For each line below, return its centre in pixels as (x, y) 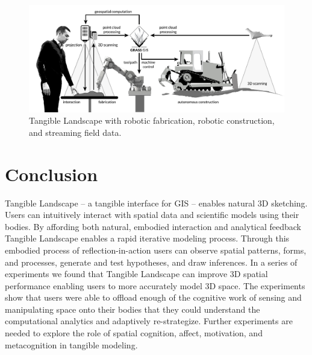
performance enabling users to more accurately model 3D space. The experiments (155, 285)
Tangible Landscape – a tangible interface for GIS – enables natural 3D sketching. (156, 203)
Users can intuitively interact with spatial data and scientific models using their (152, 215)
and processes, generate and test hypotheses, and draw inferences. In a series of (151, 262)
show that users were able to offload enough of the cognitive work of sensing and (153, 297)
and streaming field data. (75, 132)
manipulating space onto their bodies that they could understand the (133, 309)
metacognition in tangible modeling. (71, 344)
